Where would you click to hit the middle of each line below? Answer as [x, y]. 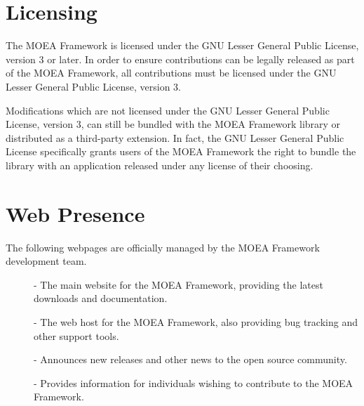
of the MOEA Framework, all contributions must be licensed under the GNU [171, 73]
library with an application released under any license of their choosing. [160, 165]
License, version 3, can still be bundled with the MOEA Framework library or [173, 124]
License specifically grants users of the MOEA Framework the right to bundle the [181, 151]
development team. [46, 261]
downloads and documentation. [101, 298]
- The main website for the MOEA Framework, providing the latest [178, 284]
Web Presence [75, 213]
